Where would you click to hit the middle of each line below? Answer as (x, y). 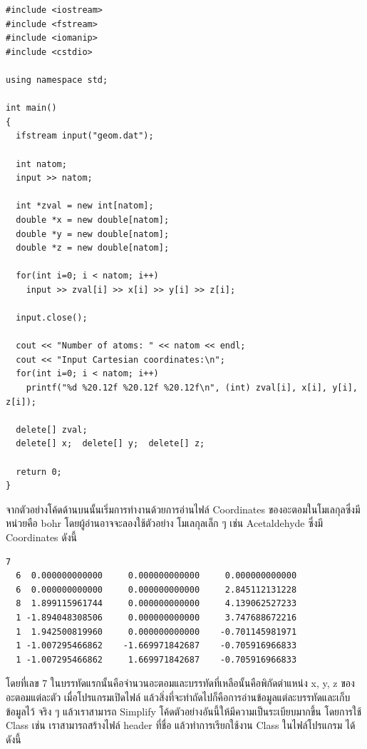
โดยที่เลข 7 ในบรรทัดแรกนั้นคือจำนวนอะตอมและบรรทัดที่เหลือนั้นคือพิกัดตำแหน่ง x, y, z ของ (180, 683)
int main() (31, 108)
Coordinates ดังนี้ (42, 537)
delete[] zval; (52, 429)
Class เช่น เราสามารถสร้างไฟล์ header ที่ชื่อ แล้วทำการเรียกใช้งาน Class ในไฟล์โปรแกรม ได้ (181, 725)
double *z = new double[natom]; (93, 248)
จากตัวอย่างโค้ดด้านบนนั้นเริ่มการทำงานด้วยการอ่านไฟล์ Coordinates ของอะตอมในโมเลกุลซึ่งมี (183, 509)
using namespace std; (57, 80)
